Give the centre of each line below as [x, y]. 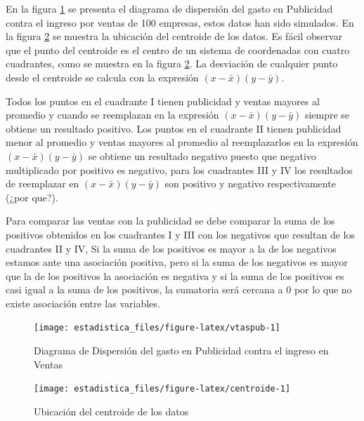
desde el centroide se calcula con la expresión [102, 77]
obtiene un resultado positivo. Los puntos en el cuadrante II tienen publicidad [174, 128]
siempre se [327, 115]
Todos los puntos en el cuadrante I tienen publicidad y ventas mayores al [163, 101]
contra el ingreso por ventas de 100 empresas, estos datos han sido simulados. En [180, 22]
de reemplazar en [43, 183]
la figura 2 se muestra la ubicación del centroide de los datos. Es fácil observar [174, 36]
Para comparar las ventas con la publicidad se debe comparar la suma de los [170, 221]
